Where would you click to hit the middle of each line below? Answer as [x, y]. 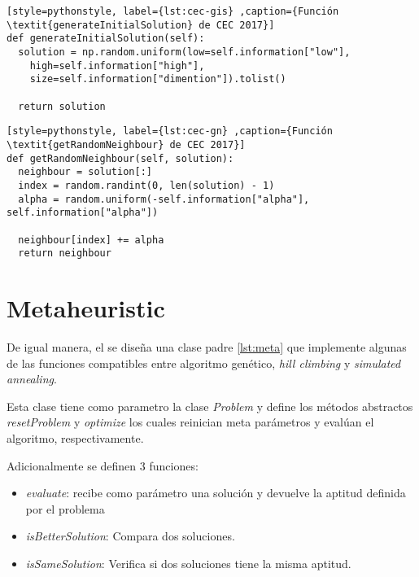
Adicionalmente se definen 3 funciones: [103, 465]
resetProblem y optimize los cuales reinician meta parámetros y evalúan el [190, 422]
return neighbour [65, 254]
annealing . [32, 379]
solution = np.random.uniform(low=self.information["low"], [184, 52]
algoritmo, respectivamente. [75, 437]
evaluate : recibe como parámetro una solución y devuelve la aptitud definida [216, 493]
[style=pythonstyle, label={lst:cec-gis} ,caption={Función [173, 11]
